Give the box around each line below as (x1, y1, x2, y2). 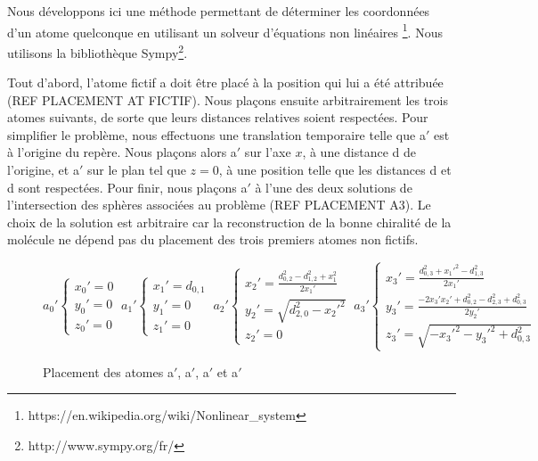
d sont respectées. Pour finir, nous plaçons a (7, 177, 248, 196)
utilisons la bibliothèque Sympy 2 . (7, 40, 188, 62)
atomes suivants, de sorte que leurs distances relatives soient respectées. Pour (7, 108, 428, 127)
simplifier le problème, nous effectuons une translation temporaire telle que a (7, 125, 426, 144)
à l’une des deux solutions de (255, 177, 412, 196)
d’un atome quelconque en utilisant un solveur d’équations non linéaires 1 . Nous (7, 20, 443, 41)
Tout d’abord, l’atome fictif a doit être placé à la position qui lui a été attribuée (7, 73, 444, 92)
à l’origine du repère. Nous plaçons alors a (7, 143, 237, 161)
